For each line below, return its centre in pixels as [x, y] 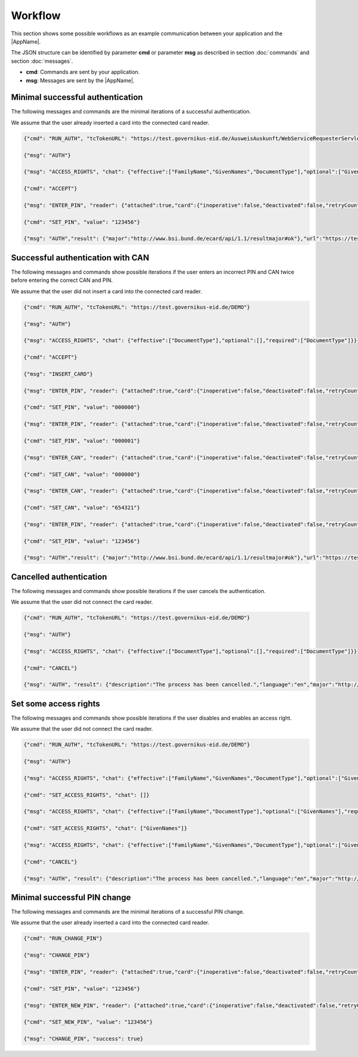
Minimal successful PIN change [71, 897]
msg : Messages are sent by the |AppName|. [80, 80]
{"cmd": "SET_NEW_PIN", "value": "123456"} [88, 1022]
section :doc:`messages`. [42, 61]
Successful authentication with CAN [80, 258]
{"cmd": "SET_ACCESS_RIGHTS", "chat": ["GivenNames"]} [105, 828]
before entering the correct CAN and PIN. [62, 280]
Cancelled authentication [59, 577]
